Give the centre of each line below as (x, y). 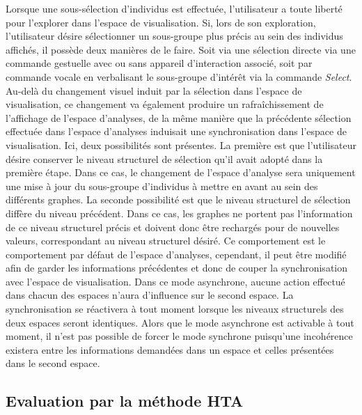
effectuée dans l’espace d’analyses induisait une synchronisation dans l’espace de (176, 131)
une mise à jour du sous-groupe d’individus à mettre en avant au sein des (162, 186)
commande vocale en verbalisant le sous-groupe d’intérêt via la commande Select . (179, 76)
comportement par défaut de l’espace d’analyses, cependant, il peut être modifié (176, 254)
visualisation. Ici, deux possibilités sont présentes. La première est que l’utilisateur (181, 144)
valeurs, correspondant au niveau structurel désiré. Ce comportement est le (166, 241)
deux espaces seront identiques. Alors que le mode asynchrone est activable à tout (180, 322)
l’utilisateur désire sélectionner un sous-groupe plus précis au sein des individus (174, 36)
